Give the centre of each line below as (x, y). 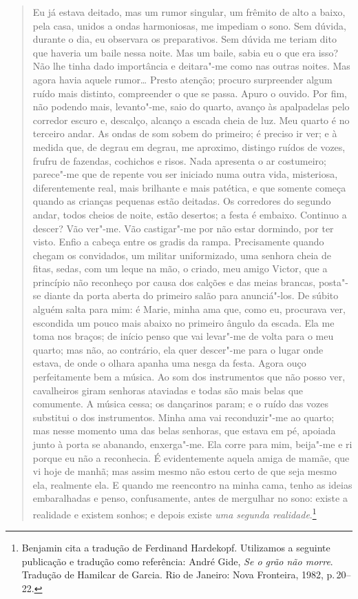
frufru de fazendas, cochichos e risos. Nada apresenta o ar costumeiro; (179, 160)
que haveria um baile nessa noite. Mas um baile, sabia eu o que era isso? (186, 52)
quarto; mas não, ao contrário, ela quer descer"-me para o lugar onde (178, 349)
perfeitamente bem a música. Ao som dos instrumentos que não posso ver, (189, 377)
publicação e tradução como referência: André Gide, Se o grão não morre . (177, 561)
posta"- (333, 282)
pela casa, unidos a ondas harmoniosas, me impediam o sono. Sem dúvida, (189, 25)
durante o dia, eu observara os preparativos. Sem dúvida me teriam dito (185, 39)
